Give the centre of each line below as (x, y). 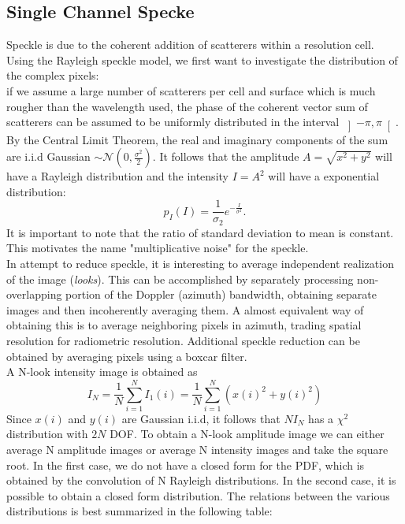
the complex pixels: (53, 75)
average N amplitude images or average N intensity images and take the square (197, 450)
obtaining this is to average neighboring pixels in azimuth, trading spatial (184, 325)
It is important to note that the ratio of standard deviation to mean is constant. (200, 232)
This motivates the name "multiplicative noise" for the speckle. (158, 248)
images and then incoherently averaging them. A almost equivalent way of (185, 309)
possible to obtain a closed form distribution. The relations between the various (198, 495)
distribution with (47, 434)
